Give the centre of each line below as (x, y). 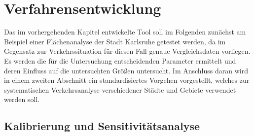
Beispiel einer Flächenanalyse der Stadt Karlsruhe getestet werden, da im (115, 41)
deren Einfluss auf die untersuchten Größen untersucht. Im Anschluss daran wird (126, 70)
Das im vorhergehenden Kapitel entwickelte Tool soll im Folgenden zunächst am (125, 32)
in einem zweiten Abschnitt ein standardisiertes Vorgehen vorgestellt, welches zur (127, 80)
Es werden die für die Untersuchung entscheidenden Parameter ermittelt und (120, 60)
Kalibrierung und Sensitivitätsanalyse (102, 126)
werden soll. (22, 99)
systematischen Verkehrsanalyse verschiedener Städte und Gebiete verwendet (120, 89)
